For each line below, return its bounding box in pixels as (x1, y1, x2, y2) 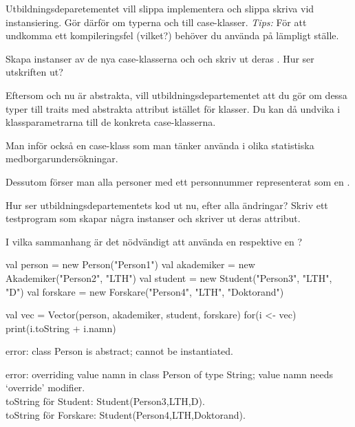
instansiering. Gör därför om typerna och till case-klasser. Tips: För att (6, 14, 307, 29)
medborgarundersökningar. (6, 151, 118, 166)
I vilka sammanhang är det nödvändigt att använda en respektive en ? (6, 234, 303, 248)
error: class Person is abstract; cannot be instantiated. (6, 344, 234, 358)
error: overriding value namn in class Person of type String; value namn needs (6, 366, 334, 381)
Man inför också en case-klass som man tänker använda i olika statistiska (6, 138, 314, 152)
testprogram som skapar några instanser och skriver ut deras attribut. (6, 211, 301, 226)
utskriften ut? (6, 65, 63, 79)
